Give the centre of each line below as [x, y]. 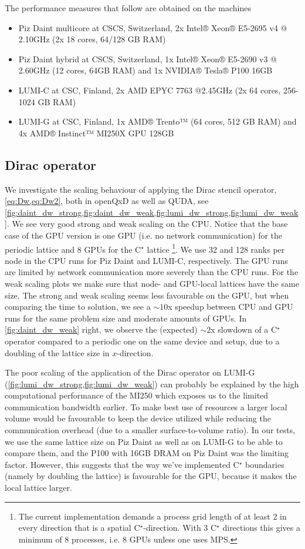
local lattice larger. [38, 488]
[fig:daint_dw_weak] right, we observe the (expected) [101, 329]
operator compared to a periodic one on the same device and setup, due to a [142, 341]
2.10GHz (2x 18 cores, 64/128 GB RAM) [92, 39]
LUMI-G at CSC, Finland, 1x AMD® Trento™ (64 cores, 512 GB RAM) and [157, 121]
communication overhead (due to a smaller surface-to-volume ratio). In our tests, [150, 430]
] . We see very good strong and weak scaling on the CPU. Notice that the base [146, 224]
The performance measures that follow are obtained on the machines [128, 8]
